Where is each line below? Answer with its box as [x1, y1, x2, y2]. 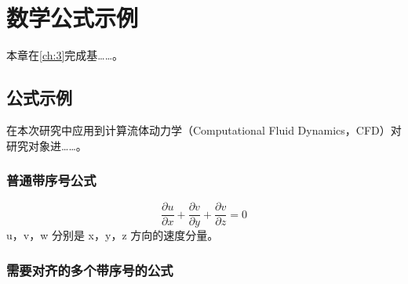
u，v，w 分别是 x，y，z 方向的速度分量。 [6, 227, 219, 243]
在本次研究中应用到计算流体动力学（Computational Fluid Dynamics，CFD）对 [6, 121, 402, 138]
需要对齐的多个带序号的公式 [6, 260, 173, 279]
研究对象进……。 [6, 137, 87, 153]
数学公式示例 [6, 2, 139, 34]
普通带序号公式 [6, 171, 97, 190]
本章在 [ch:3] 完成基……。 [6, 47, 124, 63]
